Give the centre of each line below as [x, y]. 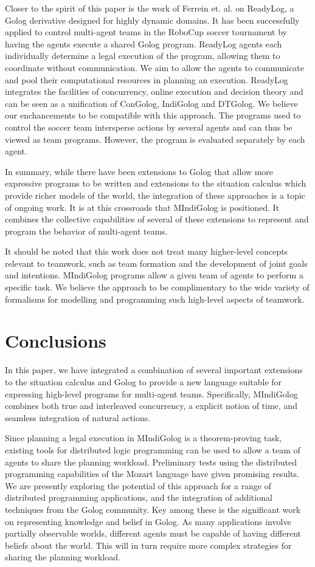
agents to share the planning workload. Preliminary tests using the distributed [151, 462]
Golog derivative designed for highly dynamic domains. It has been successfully [152, 20]
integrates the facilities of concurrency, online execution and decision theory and [154, 91]
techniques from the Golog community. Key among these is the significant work [153, 509]
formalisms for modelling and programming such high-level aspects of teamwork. [155, 299]
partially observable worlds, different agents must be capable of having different [153, 533]
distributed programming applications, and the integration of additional [139, 497]
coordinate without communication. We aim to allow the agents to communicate [155, 67]
